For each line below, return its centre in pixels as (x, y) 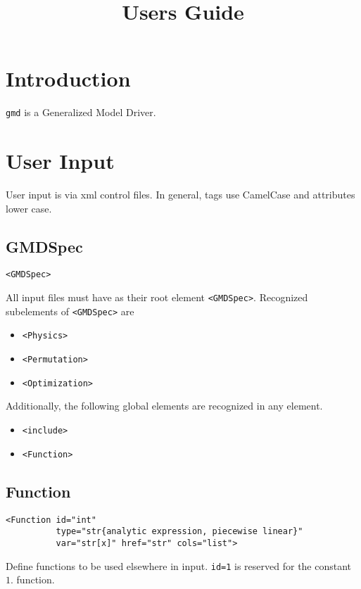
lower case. (29, 208)
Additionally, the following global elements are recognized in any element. (164, 406)
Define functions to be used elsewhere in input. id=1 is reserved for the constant (179, 565)
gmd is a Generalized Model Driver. (81, 112)
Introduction (68, 78)
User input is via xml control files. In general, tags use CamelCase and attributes (180, 195)
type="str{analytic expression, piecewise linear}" (179, 532)
